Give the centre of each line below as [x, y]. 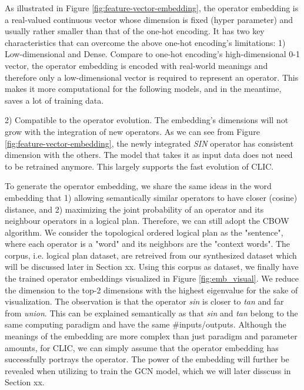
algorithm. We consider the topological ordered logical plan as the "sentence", [144, 232]
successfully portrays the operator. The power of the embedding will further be [147, 359]
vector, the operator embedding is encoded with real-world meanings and [136, 65]
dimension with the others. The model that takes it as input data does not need [149, 155]
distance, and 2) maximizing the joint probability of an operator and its [134, 209]
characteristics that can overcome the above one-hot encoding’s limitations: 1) [145, 42]
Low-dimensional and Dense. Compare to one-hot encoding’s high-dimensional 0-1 [153, 54]
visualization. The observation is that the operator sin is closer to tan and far [144, 301]
